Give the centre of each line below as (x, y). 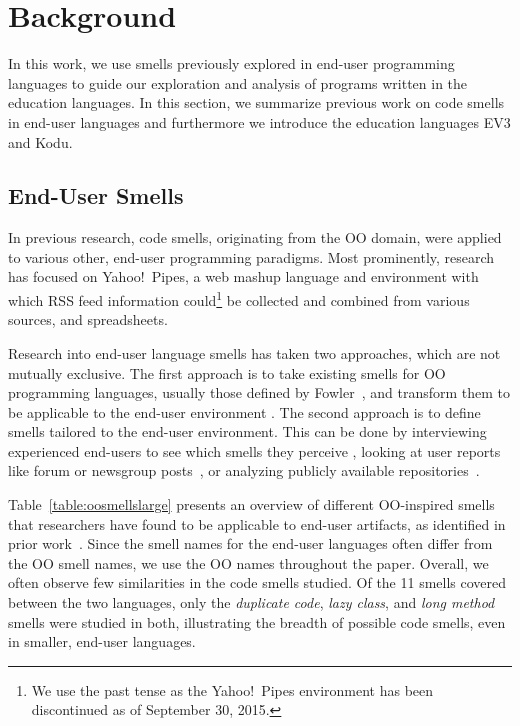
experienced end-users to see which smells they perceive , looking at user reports (254, 450)
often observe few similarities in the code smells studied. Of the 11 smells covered (257, 582)
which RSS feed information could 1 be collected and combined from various (239, 298)
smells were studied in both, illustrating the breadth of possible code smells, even (257, 621)
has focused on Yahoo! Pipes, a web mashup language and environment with (243, 276)
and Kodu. (40, 141)
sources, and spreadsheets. (88, 319)
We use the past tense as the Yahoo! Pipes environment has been (232, 689)
